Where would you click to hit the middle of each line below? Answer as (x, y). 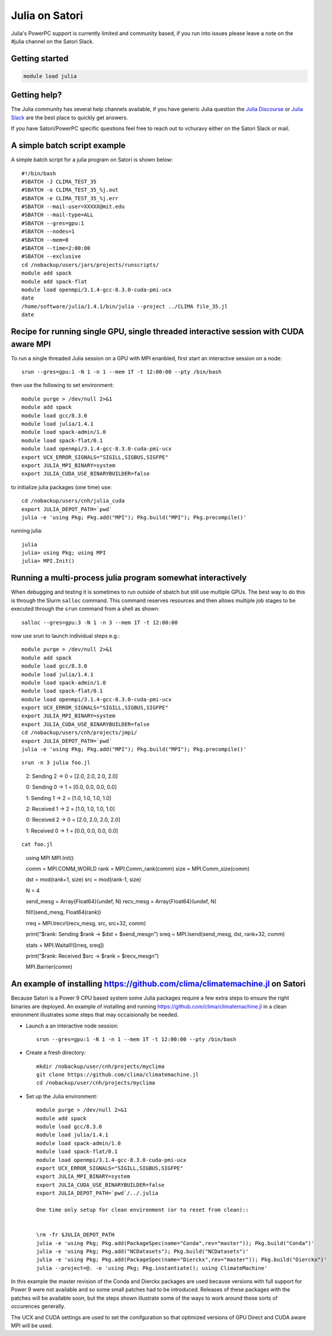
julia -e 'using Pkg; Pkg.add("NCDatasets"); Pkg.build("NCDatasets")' (143, 1251)
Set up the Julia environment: (62, 1096)
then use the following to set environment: (63, 385)
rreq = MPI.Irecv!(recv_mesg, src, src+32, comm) (86, 923)
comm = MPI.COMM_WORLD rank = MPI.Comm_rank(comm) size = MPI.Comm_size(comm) (138, 868)
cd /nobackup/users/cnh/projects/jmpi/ (79, 733)
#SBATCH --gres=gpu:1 (53, 223)
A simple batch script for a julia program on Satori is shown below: (92, 160)
